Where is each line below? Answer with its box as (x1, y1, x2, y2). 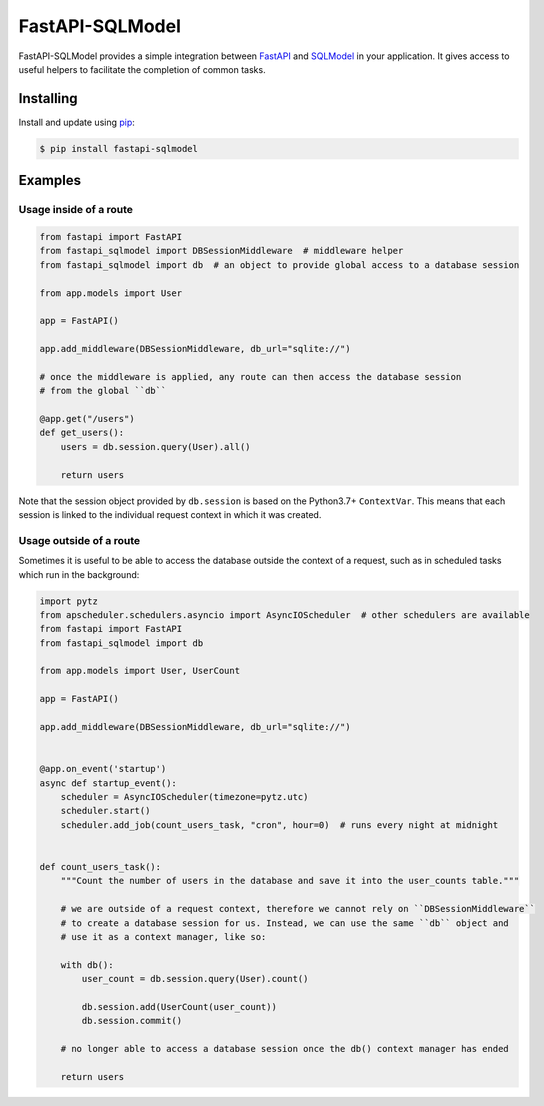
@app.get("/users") (39, 413, 135, 425)
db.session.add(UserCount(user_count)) (81, 1001, 277, 1012)
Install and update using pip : (18, 116, 135, 128)
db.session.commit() (81, 1015, 183, 1027)
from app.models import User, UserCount (39, 665, 240, 677)
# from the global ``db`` (39, 385, 167, 397)
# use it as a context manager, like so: (60, 931, 267, 942)
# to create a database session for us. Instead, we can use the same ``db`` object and (60, 917, 509, 929)
